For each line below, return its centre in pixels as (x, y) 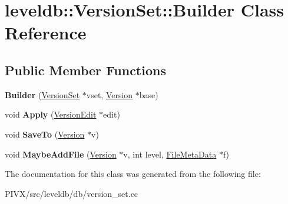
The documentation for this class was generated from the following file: (133, 174)
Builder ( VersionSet (42, 94)
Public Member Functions (85, 70)
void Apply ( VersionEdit (51, 114)
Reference (46, 33)
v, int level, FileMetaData (170, 154)
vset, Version (110, 94)
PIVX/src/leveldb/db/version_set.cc (72, 193)
